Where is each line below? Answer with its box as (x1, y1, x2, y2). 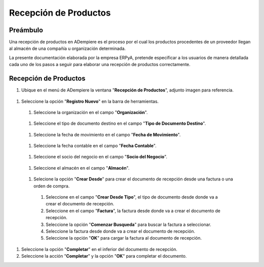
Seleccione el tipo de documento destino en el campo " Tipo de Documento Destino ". (33, 120, 206, 127)
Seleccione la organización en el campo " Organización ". (33, 109, 148, 115)
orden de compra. (33, 183, 70, 189)
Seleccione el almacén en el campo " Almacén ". (33, 165, 130, 171)
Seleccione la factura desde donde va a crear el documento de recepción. (45, 228, 196, 234)
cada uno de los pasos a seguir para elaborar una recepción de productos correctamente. (9, 62, 191, 67)
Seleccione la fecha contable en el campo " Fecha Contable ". (33, 143, 156, 149)
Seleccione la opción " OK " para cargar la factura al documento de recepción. (45, 235, 202, 241)
